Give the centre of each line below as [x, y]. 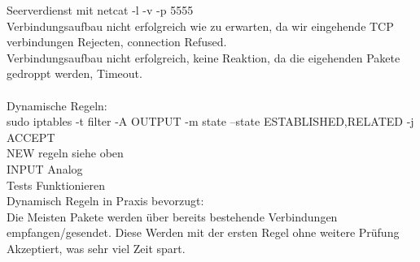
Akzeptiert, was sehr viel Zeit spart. [96, 248]
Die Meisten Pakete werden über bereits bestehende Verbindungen [172, 216]
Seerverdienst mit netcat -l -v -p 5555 [100, 10]
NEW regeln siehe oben [65, 153]
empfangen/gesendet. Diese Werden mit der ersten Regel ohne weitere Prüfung [203, 232]
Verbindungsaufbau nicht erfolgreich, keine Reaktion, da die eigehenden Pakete [203, 57]
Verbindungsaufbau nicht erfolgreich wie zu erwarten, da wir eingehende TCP [200, 26]
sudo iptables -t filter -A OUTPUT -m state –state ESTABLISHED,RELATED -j [210, 121]
